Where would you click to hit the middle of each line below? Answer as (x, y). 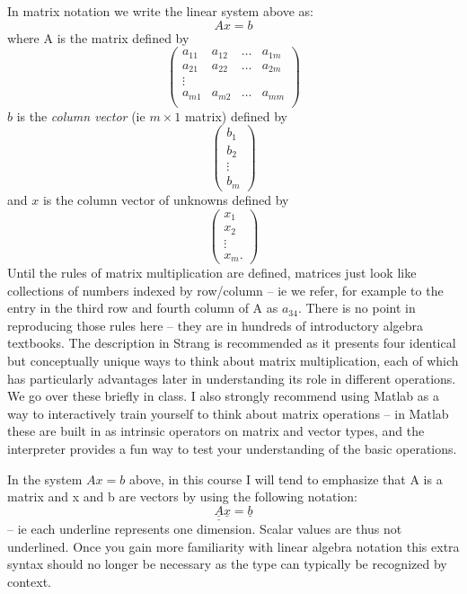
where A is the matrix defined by (98, 37)
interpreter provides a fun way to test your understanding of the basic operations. (232, 449)
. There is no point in (357, 308)
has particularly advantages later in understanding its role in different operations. (232, 378)
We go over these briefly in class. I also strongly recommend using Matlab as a (223, 396)
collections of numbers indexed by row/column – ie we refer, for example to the (225, 290)
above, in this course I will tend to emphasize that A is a (286, 479)
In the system (45, 479)
